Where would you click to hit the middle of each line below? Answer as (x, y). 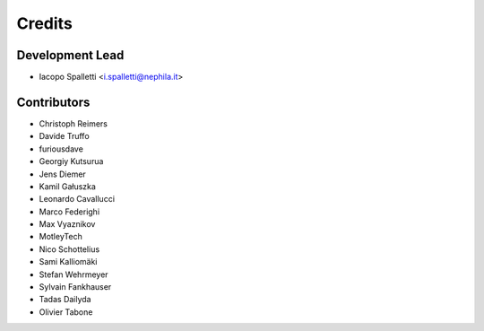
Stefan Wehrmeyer (73, 274)
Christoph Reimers (73, 123)
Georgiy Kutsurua (71, 161)
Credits (45, 23)
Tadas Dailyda (65, 300)
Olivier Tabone (66, 312)
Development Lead (70, 55)
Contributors (53, 102)
